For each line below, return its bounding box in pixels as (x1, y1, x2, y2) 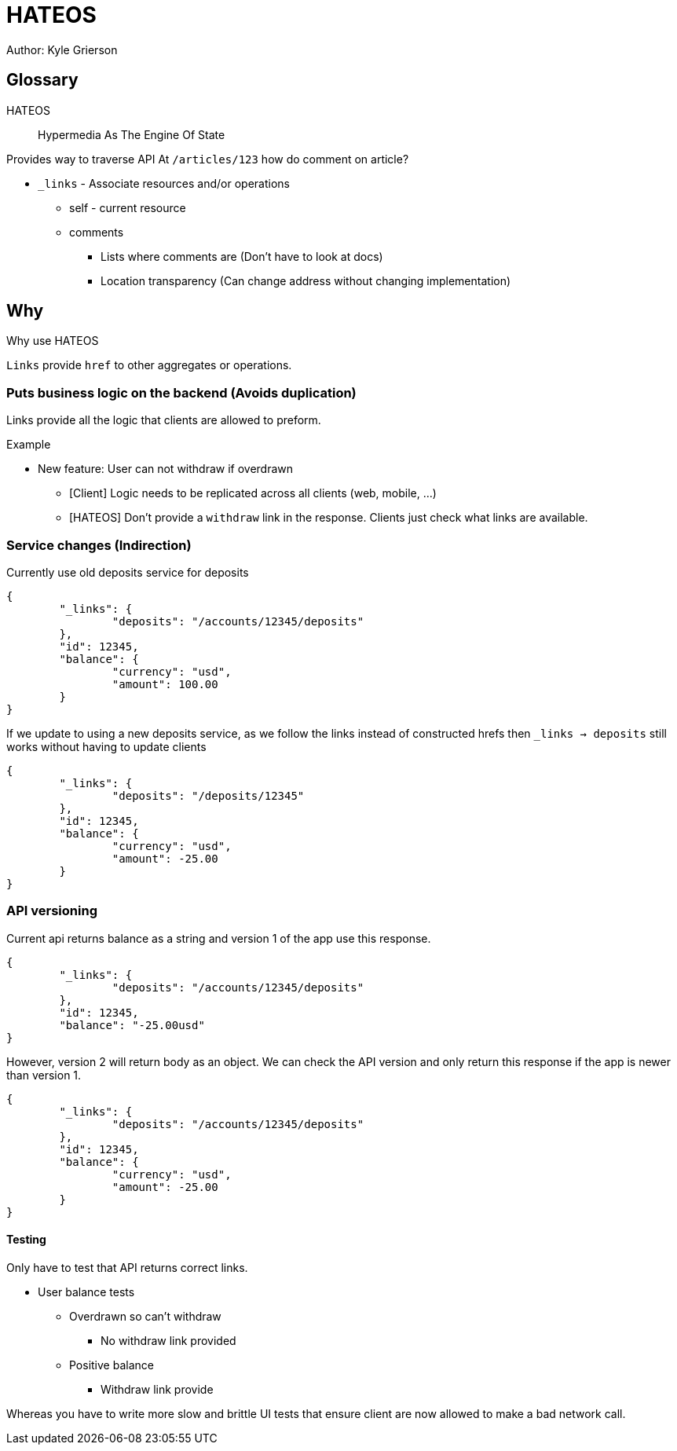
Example (6, 438, 51, 452)
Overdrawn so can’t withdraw (69, 1309, 221, 1323)
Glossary (6, 70, 79, 90)
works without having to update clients (6, 739, 207, 753)
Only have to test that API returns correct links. (6, 1260, 248, 1274)
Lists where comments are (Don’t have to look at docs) (101, 249, 383, 263)
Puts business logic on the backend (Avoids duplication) (6, 384, 357, 401)
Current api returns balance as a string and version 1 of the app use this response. (6, 931, 431, 945)
